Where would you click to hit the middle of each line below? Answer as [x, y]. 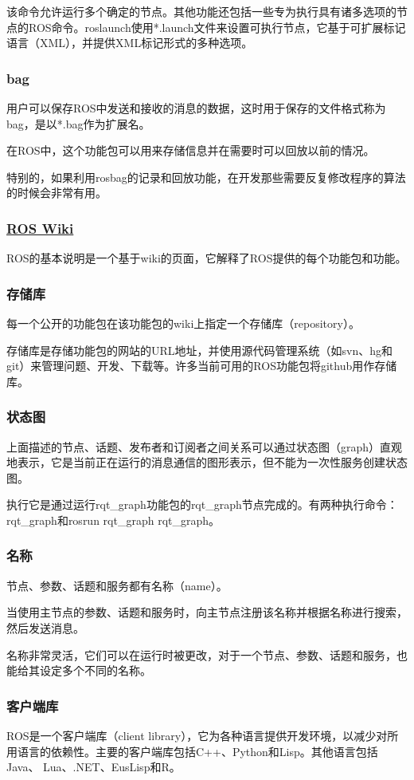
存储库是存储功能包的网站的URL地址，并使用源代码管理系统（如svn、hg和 [200, 350]
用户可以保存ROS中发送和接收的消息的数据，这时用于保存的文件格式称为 [196, 108]
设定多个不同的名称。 [95, 670]
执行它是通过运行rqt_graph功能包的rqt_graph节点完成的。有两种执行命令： [202, 504]
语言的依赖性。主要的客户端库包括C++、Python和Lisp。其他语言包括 [197, 751]
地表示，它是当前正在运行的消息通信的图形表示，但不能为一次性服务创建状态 [207, 462]
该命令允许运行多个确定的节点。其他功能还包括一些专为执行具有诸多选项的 [201, 11]
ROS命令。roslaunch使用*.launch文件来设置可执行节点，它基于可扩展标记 [217, 27]
